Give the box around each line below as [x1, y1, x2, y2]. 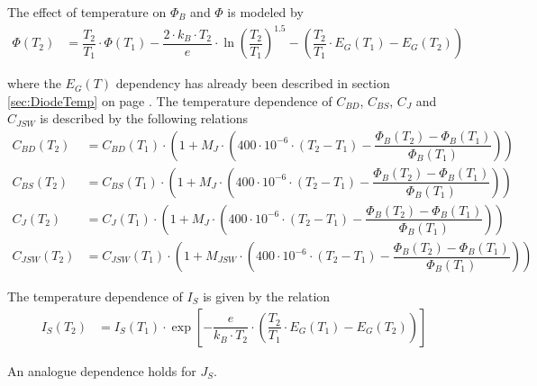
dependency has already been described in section [115, 74, 390, 93]
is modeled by [227, 3, 304, 21]
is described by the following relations [40, 109, 249, 128]
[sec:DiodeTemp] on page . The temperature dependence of [7, 91, 332, 110]
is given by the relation [203, 287, 331, 306]
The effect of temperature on [7, 3, 167, 21]
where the [7, 74, 61, 93]
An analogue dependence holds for [7, 361, 196, 380]
